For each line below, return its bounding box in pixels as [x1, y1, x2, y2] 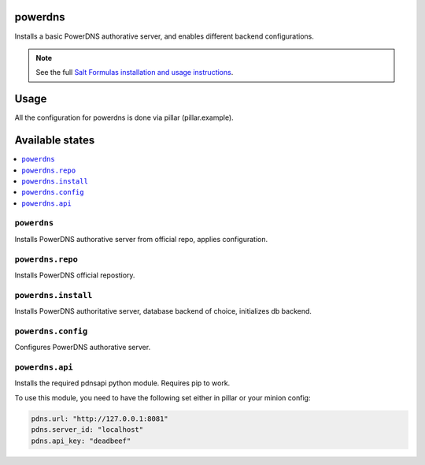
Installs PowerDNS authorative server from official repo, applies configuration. [14, 234, 268, 244]
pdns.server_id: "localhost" [31, 426, 144, 434]
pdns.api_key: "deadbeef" [31, 436, 131, 445]
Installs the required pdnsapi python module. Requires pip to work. [14, 378, 231, 388]
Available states [14, 134, 95, 147]
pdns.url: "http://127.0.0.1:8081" [31, 414, 168, 423]
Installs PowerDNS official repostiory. [14, 270, 135, 280]
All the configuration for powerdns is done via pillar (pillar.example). [14, 113, 234, 122]
